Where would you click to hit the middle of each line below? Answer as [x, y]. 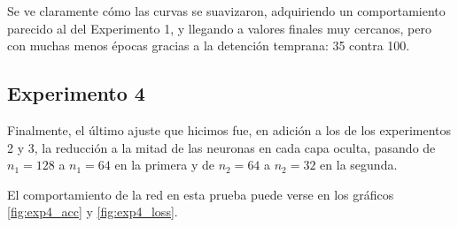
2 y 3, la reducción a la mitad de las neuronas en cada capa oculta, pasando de [221, 147]
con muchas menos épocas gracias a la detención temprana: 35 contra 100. [209, 45]
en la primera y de [164, 165]
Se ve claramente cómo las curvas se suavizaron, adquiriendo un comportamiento [226, 11]
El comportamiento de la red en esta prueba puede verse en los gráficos [201, 194]
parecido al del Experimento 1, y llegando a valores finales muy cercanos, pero [219, 28]
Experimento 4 [76, 93]
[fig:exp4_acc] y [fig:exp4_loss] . [93, 212]
